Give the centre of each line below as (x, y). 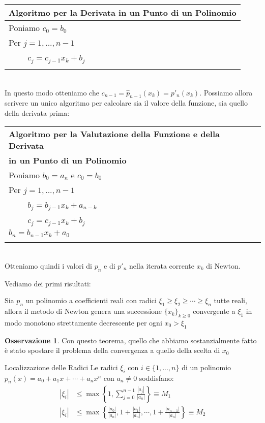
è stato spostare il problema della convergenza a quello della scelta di (112, 350)
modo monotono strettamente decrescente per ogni (83, 322)
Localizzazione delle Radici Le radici (61, 367)
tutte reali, (230, 300)
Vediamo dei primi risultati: (48, 283)
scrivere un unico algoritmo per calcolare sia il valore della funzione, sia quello (126, 103)
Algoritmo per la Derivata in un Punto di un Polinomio (123, 12)
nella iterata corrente (162, 265)
